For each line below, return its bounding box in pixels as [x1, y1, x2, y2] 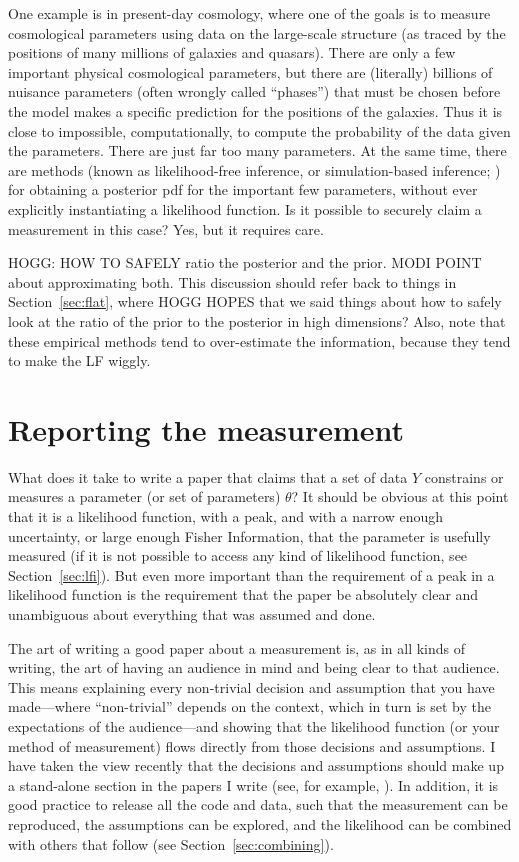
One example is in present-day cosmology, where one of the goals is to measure [8, 3, 491, 23]
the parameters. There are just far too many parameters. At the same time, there [8, 140, 507, 161]
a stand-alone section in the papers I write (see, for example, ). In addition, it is [8, 774, 499, 795]
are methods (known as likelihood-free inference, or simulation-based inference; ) [8, 159, 501, 180]
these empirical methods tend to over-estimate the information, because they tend [8, 330, 511, 351]
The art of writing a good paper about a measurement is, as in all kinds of [8, 637, 466, 658]
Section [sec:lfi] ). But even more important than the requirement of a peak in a [8, 564, 495, 585]
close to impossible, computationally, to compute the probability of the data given [8, 120, 511, 141]
